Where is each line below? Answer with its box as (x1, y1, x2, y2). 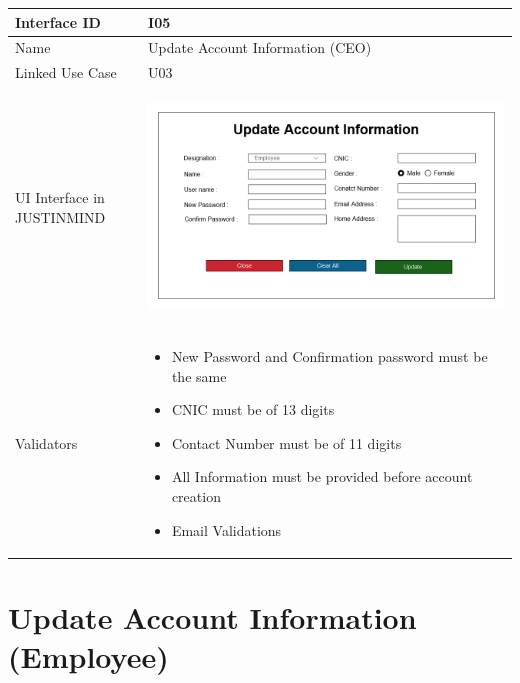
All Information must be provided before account (171, 466, 473, 487)
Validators (15, 432, 78, 453)
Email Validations (171, 519, 282, 540)
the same (171, 365, 227, 386)
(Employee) (8, 636, 169, 677)
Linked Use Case (15, 62, 117, 83)
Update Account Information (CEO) (148, 37, 372, 58)
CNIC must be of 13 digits (171, 399, 335, 420)
